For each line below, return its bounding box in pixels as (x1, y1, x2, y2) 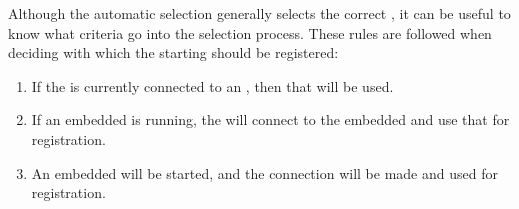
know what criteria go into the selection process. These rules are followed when (8, 22, 492, 43)
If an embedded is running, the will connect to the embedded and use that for (31, 109, 510, 130)
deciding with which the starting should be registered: (8, 42, 339, 63)
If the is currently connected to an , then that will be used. (31, 75, 394, 96)
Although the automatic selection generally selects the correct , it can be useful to (8, 3, 511, 23)
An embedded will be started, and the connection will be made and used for (31, 162, 498, 183)
